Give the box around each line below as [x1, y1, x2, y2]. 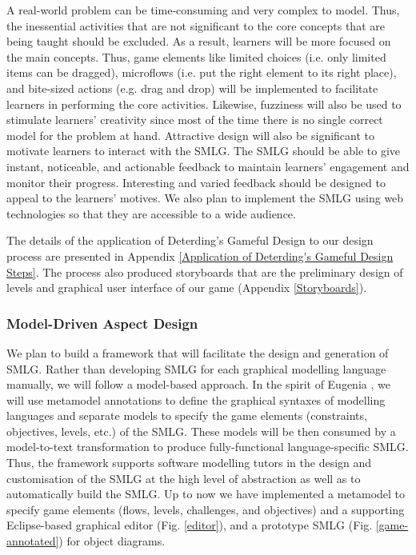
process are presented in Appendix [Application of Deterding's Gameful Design [6, 247, 394, 264]
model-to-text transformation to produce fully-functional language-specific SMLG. [6, 438, 409, 455]
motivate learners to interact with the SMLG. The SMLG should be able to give [6, 142, 401, 159]
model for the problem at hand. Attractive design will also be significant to [6, 126, 375, 143]
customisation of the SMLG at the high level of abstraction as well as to [6, 469, 361, 486]
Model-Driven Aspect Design [6, 313, 198, 333]
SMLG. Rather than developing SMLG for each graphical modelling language [6, 360, 386, 377]
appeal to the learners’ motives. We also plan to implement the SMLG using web [6, 190, 404, 206]
